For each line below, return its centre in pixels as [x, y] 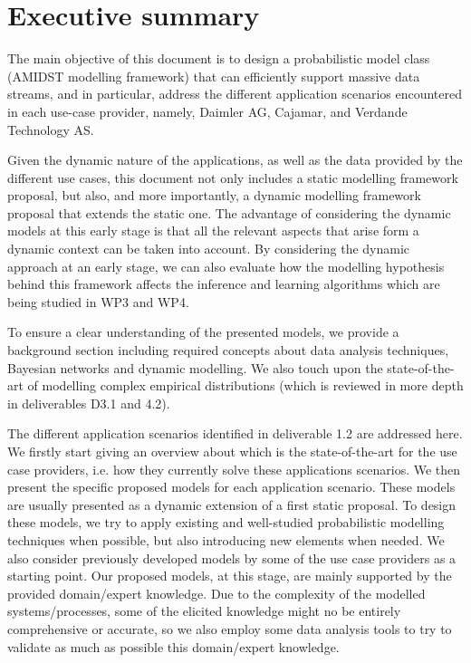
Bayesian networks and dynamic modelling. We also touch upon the [195, 367]
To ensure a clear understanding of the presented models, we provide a [203, 332]
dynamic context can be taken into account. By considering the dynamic [209, 249]
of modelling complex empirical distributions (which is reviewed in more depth [245, 385]
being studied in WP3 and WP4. [98, 301]
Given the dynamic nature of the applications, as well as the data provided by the [235, 160]
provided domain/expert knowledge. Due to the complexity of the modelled [216, 593]
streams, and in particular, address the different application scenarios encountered [235, 94]
